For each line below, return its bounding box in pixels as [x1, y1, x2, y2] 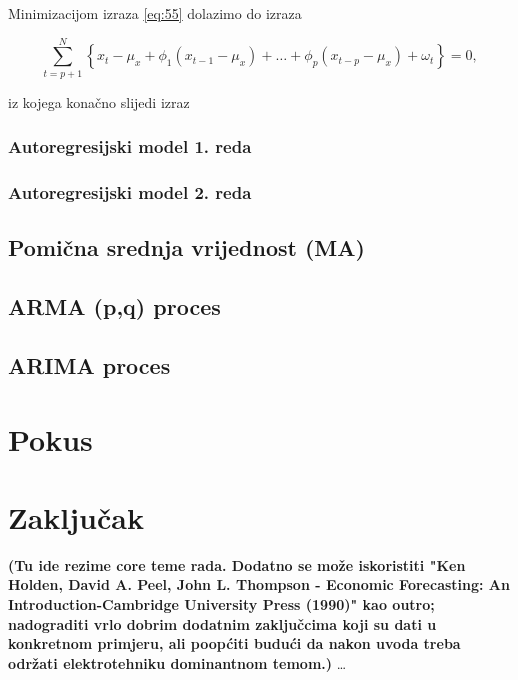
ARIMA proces [8, 349, 171, 380]
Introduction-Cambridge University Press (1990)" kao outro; [8, 594, 435, 615]
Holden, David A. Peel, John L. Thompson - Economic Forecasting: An [8, 574, 510, 595]
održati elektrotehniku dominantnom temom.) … [8, 652, 347, 673]
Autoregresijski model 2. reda [8, 180, 252, 205]
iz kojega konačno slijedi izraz [8, 91, 190, 112]
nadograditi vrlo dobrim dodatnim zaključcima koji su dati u [8, 613, 437, 634]
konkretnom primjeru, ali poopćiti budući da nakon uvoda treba [8, 633, 461, 654]
